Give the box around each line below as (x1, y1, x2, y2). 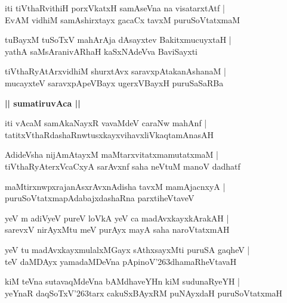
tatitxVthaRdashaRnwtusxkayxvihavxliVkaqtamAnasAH (5, 128, 214, 140)
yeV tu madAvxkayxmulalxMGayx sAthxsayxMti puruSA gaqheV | (5, 243, 250, 255)
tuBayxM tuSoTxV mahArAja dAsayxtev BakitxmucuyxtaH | (5, 33, 232, 46)
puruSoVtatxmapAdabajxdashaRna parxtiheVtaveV (5, 192, 195, 204)
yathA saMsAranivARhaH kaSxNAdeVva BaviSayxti (5, 45, 198, 57)
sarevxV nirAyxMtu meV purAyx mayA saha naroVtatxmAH (5, 223, 230, 236)
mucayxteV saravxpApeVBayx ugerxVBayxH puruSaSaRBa (5, 76, 224, 89)
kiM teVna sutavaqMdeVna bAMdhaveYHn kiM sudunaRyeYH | (5, 275, 240, 288)
